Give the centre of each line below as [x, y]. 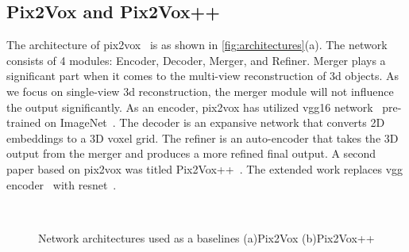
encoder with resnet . [62, 184]
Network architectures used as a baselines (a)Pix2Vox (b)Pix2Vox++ [206, 237]
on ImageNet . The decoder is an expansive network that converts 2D [215, 122]
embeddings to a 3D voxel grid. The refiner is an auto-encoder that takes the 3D [203, 137]
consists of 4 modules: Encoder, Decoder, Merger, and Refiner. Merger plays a [196, 60]
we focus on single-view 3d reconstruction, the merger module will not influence [200, 91]
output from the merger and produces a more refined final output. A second [191, 153]
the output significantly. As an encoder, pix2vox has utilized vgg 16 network [190, 107]
